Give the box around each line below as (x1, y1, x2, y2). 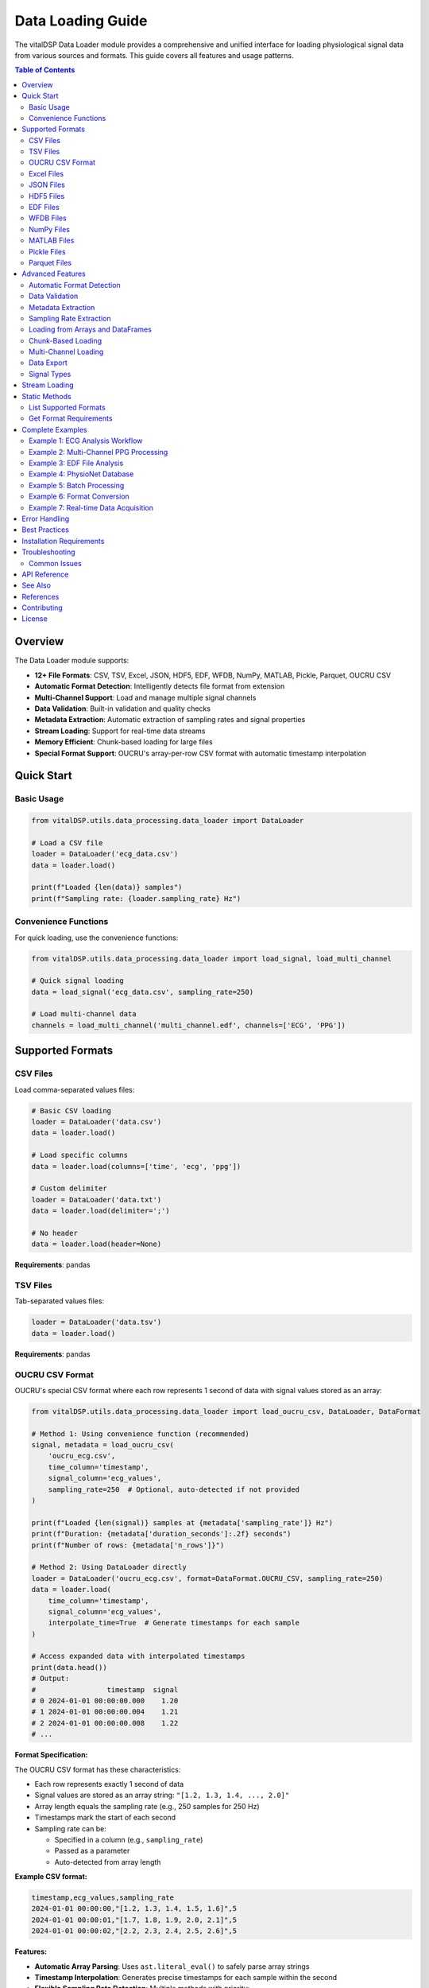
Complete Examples (21, 425, 87, 434)
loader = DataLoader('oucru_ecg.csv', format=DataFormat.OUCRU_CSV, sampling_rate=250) (31, 1574, 384, 1582)
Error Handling (21, 514, 70, 523)
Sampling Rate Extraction (29, 313, 111, 323)
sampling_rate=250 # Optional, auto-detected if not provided (48, 1485, 300, 1494)
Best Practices (21, 525, 69, 534)
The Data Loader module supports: (14, 656, 129, 666)
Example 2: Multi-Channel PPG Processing (29, 447, 168, 456)
